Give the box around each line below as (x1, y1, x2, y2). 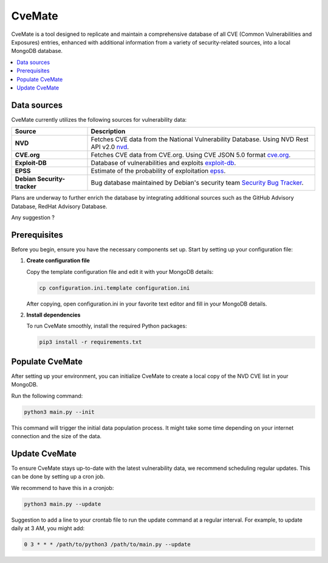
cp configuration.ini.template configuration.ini (39, 284, 190, 292)
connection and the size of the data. (11, 433, 102, 440)
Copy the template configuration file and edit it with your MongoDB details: (26, 268, 214, 275)
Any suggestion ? (11, 214, 55, 221)
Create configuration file (26, 257, 91, 264)
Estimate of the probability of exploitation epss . (91, 167, 226, 175)
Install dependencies (26, 311, 81, 319)
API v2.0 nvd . (91, 143, 129, 152)
